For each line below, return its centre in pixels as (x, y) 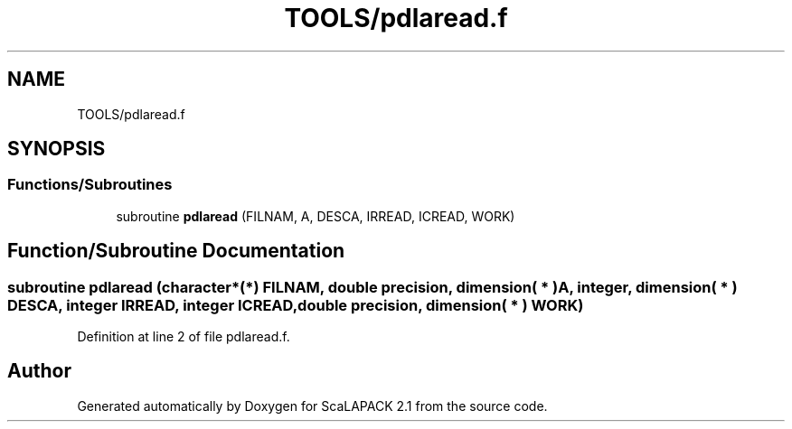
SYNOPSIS (57, 149)
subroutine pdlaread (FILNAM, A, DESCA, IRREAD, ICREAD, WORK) (316, 216)
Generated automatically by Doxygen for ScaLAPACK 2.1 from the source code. (312, 406)
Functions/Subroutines (90, 185)
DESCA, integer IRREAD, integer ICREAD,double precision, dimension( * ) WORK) (296, 305)
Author (39, 371)
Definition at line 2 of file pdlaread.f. (184, 337)
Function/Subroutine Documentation (176, 251)
